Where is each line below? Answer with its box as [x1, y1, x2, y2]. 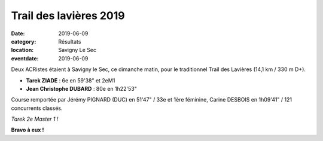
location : [11, 47, 34, 54]
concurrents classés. [11, 105, 63, 112]
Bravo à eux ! [11, 126, 44, 134]
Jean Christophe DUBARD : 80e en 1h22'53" [26, 85, 138, 92]
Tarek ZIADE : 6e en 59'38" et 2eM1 [26, 76, 115, 84]
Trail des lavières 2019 [11, 9, 125, 22]
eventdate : [11, 54, 39, 62]
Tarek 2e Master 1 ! [11, 115, 59, 122]
